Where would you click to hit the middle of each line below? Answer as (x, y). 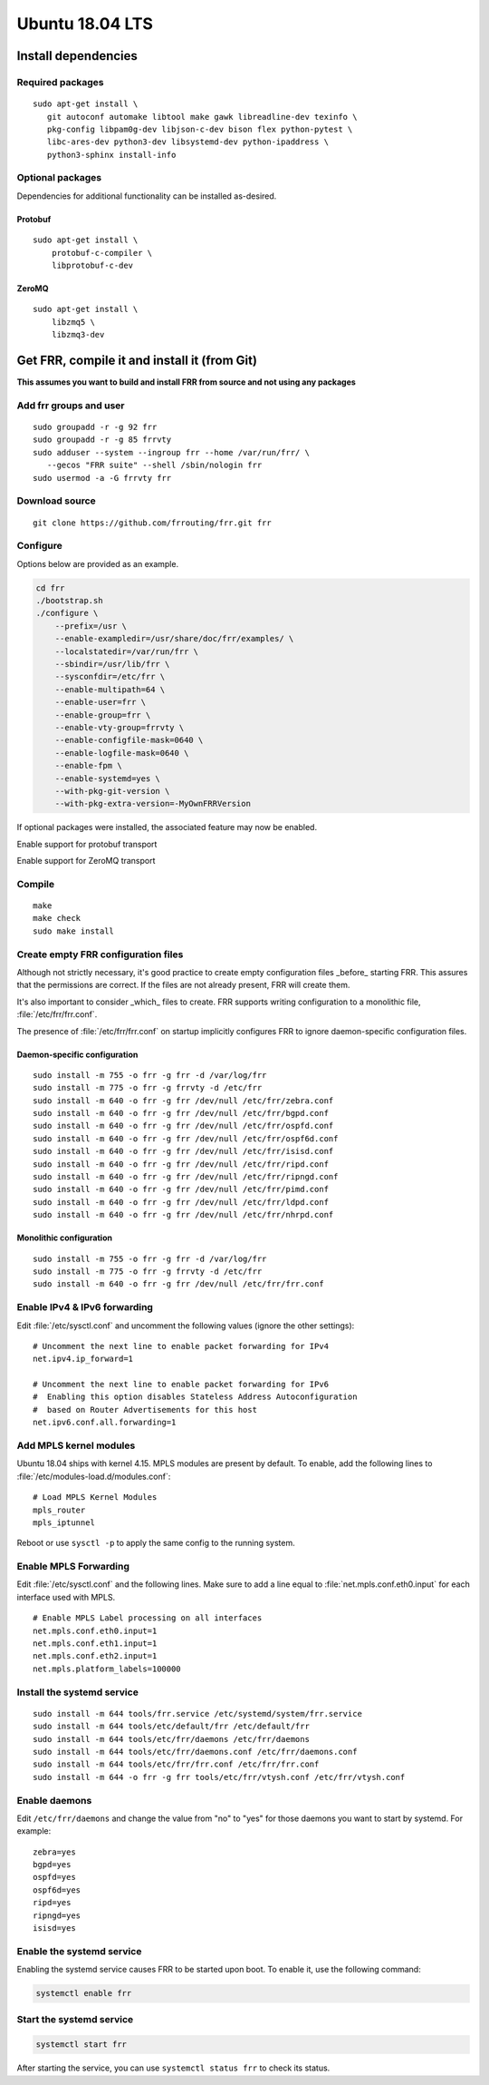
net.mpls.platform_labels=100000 (107, 1669)
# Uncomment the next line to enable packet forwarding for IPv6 (181, 1385)
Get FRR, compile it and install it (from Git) (137, 360)
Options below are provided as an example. (98, 563)
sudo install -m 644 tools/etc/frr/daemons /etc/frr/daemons (171, 1739)
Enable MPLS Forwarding (73, 1567)
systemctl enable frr (84, 1993)
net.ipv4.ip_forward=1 (83, 1359)
